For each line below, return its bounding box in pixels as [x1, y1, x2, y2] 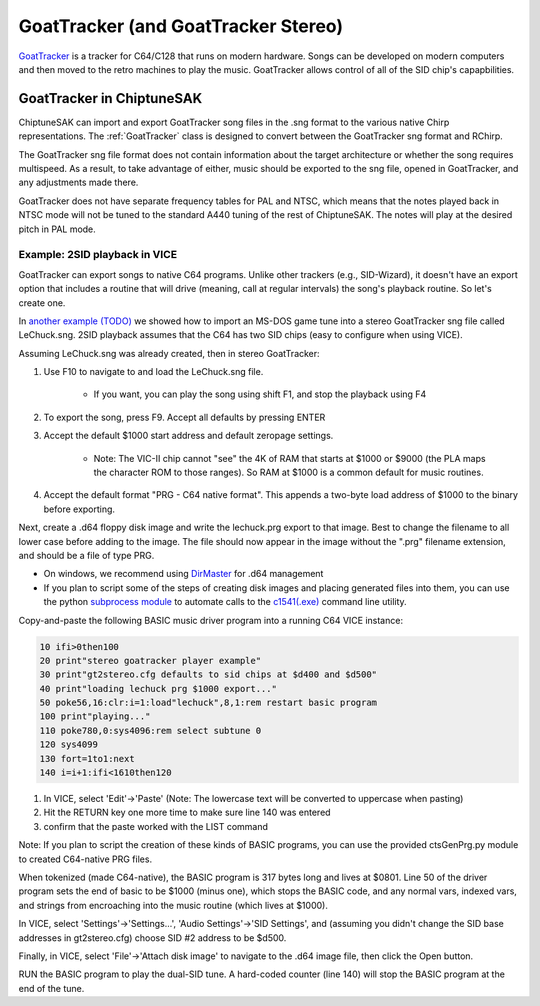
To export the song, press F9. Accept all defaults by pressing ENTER [43, 411, 326, 423]
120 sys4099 [39, 739, 99, 750]
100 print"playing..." [39, 711, 151, 722]
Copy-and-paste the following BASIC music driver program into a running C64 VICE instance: [18, 614, 404, 626]
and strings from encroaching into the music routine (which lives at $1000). [18, 899, 329, 911]
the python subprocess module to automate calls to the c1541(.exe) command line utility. [43, 596, 407, 608]
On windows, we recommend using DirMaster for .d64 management [43, 568, 324, 580]
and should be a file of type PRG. [18, 549, 155, 561]
